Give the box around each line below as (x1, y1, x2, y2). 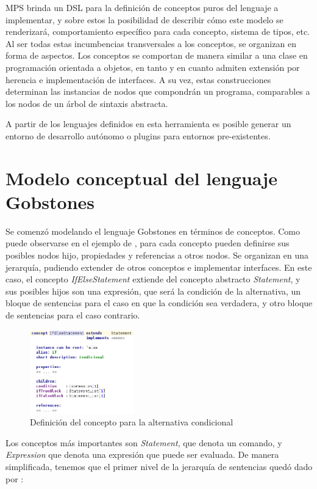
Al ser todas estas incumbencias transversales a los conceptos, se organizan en (5, 37, 296, 50)
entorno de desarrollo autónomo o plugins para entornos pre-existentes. (5, 129, 271, 142)
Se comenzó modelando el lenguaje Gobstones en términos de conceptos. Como (5, 224, 300, 237)
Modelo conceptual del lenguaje (5, 165, 277, 190)
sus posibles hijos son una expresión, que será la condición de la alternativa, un (5, 284, 301, 297)
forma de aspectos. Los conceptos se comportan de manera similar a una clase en (5, 49, 308, 62)
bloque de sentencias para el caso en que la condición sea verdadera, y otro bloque (5, 296, 313, 309)
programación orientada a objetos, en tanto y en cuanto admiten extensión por (5, 61, 300, 73)
